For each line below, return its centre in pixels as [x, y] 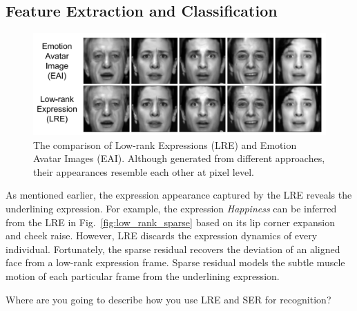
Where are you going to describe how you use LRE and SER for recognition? [168, 299]
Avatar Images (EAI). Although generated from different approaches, [179, 158]
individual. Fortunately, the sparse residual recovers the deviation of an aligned [173, 249]
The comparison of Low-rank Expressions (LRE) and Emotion [165, 144]
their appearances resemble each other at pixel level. [144, 171]
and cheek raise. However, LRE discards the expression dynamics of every [162, 235]
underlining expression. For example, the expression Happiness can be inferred [171, 208]
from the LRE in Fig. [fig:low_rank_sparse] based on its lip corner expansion [171, 222]
